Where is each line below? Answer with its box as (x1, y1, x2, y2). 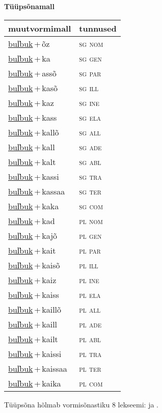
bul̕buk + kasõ (8, 81, 58, 94)
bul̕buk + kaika (8, 377, 61, 389)
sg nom (79, 37, 103, 49)
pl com (79, 377, 103, 389)
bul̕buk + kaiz (8, 273, 57, 286)
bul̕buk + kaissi (8, 347, 62, 360)
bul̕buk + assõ (8, 67, 57, 79)
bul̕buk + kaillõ (8, 303, 62, 315)
